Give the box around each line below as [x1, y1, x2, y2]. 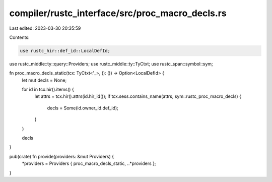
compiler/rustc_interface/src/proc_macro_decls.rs [9, 8, 227, 19]
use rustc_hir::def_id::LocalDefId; [20, 48, 111, 53]
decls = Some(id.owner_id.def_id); [47, 105, 118, 111]
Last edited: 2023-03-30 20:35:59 [9, 25, 81, 31]
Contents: [9, 34, 30, 40]
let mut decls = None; [22, 77, 67, 83]
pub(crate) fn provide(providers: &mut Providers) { [9, 153, 114, 159]
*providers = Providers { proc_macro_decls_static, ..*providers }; [22, 160, 156, 166]
